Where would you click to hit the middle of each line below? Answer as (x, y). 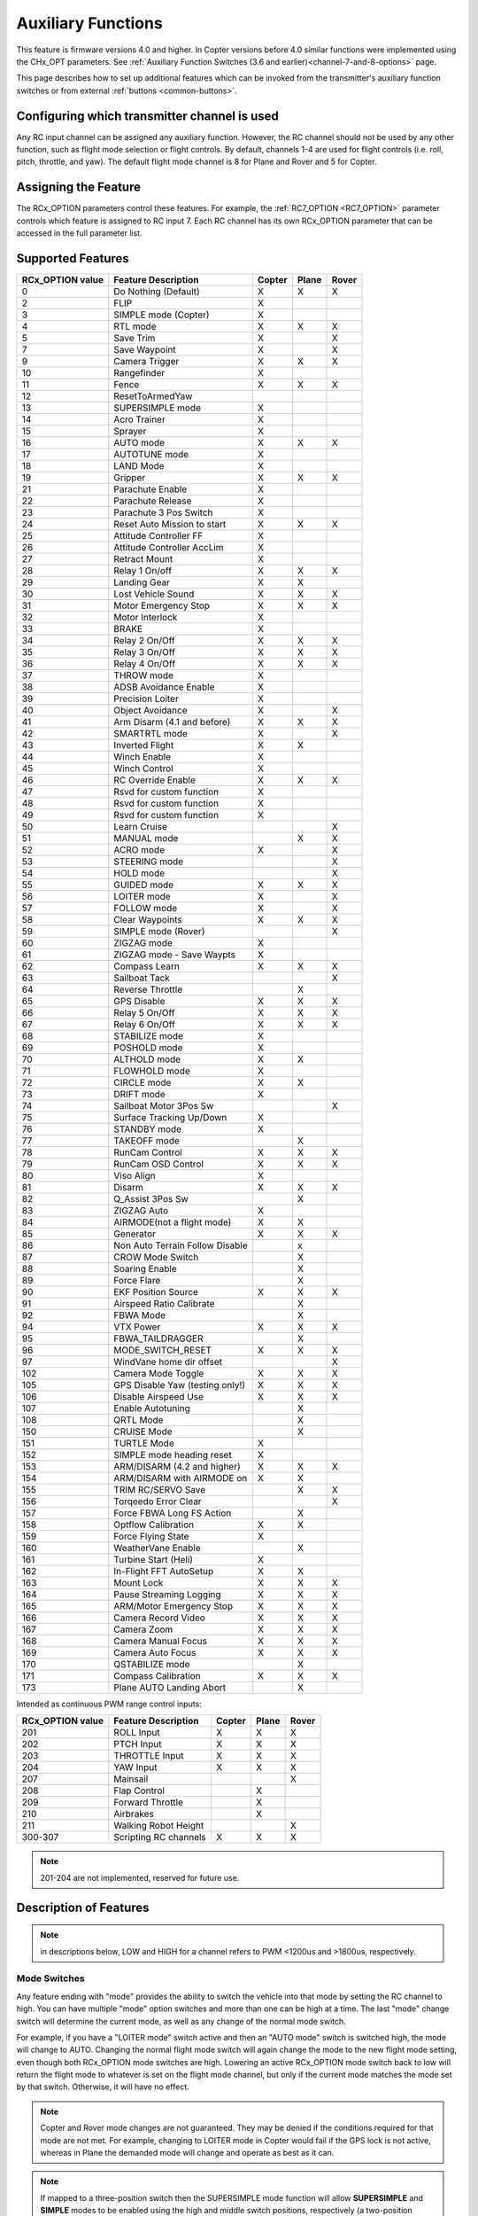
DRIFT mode (139, 1094)
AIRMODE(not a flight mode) (173, 1222)
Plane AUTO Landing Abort (170, 1687)
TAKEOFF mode (147, 1141)
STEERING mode (149, 862)
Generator (135, 1234)
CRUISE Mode (143, 1432)
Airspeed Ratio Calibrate (164, 1303)
